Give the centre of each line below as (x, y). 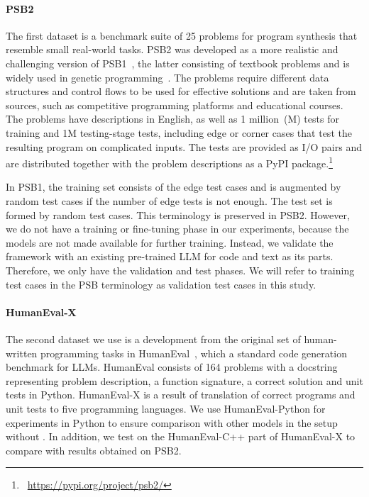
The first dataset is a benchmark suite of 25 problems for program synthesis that (182, 35)
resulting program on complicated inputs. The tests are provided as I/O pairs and (184, 146)
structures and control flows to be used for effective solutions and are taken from (181, 91)
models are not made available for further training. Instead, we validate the (170, 242)
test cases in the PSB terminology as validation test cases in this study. (161, 284)
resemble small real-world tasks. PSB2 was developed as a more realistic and (172, 49)
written (22, 353)
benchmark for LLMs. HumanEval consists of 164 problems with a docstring (172, 367)
